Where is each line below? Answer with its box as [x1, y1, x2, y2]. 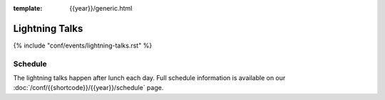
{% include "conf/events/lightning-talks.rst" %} [13, 41, 153, 50]
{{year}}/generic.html [69, 4, 133, 12]
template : [13, 4, 43, 12]
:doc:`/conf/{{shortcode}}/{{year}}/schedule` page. [13, 84, 164, 92]
